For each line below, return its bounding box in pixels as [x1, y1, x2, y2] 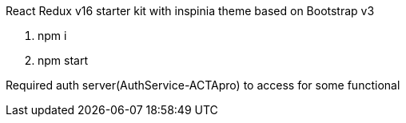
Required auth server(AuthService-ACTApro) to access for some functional [6, 78, 400, 92]
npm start [38, 54, 89, 67]
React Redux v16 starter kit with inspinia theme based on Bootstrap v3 [6, 4, 375, 18]
